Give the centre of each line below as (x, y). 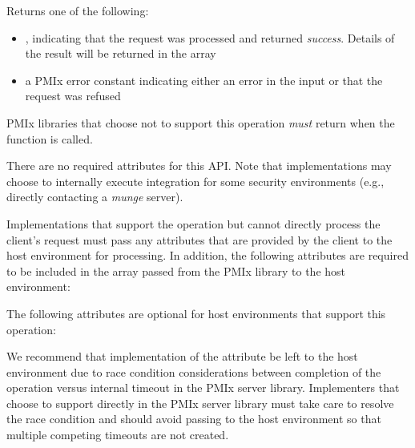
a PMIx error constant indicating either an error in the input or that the (204, 80)
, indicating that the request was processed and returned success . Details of (210, 37)
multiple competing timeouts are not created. (118, 435)
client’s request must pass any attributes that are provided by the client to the (199, 239)
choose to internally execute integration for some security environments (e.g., (195, 181)
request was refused (73, 96)
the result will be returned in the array (121, 53)
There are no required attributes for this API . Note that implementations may (199, 165)
